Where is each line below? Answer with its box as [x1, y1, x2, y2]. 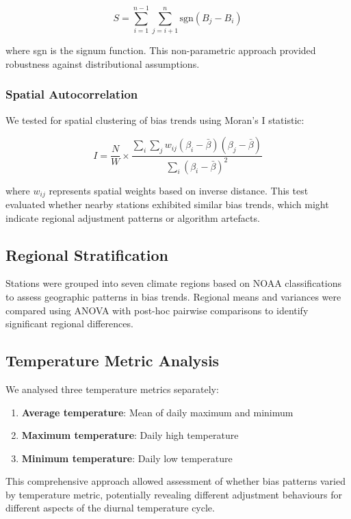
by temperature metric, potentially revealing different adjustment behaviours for [5, 487, 343, 501]
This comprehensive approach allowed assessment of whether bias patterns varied [5, 474, 346, 488]
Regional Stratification [5, 244, 168, 265]
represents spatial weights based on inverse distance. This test [49, 183, 309, 197]
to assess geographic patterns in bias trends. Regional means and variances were [5, 289, 341, 303]
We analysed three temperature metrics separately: [5, 381, 219, 396]
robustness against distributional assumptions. [5, 56, 200, 71]
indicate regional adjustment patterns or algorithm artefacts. [5, 210, 260, 225]
